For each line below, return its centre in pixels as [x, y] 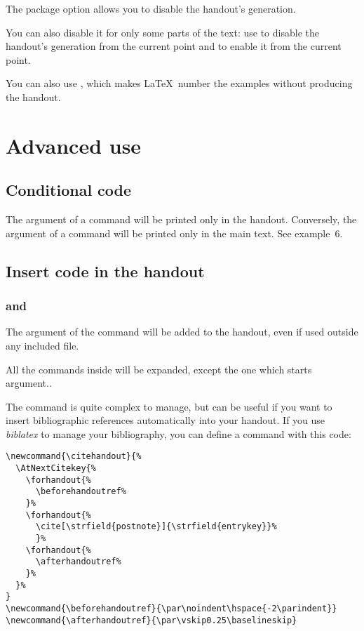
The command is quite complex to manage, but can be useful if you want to [169, 406]
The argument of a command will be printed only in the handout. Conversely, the [181, 219]
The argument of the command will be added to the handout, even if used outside [182, 332]
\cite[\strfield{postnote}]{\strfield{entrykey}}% [156, 527]
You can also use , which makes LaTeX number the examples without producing [179, 83]
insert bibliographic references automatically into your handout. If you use [166, 420]
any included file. [42, 345]
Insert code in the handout [105, 271]
